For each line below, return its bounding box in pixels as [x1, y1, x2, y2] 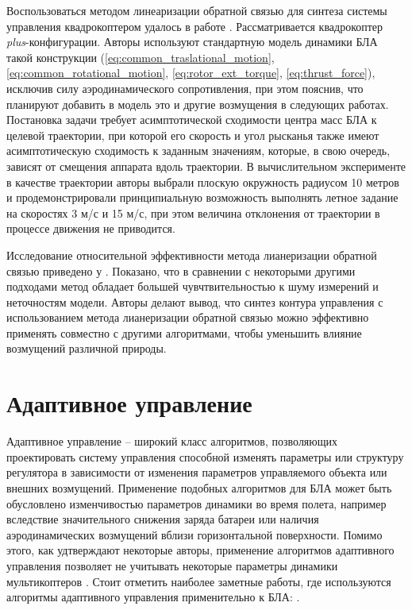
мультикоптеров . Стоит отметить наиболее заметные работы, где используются [6, 573, 391, 589]
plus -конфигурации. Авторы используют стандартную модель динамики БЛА [6, 33, 378, 50]
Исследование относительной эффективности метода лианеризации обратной [6, 246, 377, 263]
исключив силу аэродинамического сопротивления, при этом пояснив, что [6, 79, 364, 96]
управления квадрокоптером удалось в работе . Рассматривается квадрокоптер [6, 17, 383, 34]
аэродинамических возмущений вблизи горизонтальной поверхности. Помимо [6, 526, 383, 542]
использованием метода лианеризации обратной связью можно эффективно [6, 309, 369, 326]
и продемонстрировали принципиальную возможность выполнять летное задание [6, 189, 399, 206]
